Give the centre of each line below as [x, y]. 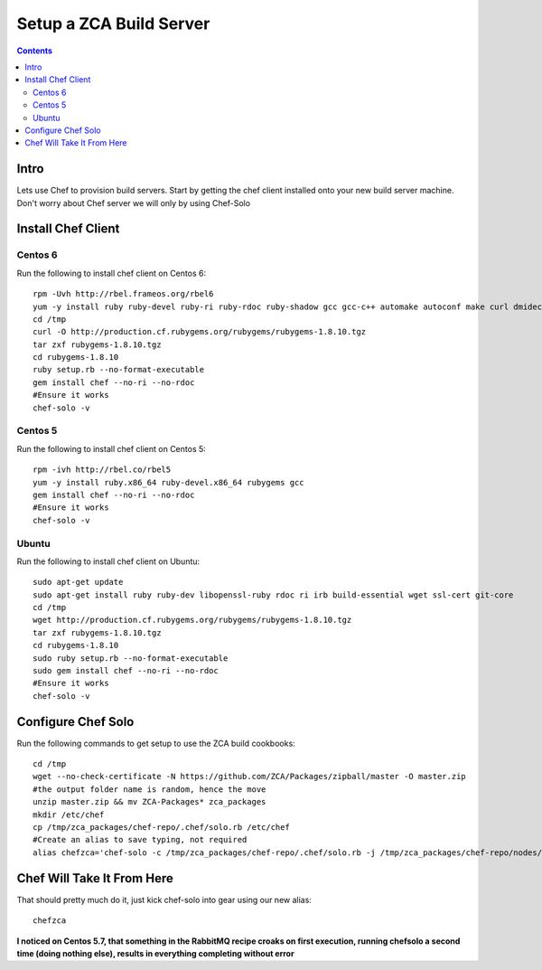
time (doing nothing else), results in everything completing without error [155, 953]
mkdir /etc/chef [69, 815]
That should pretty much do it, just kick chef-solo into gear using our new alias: [164, 899]
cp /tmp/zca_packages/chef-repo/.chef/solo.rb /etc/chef [162, 828]
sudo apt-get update [78, 582]
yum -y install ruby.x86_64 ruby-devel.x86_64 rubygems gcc [168, 482]
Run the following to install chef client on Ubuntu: [108, 561]
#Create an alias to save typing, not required [140, 840]
